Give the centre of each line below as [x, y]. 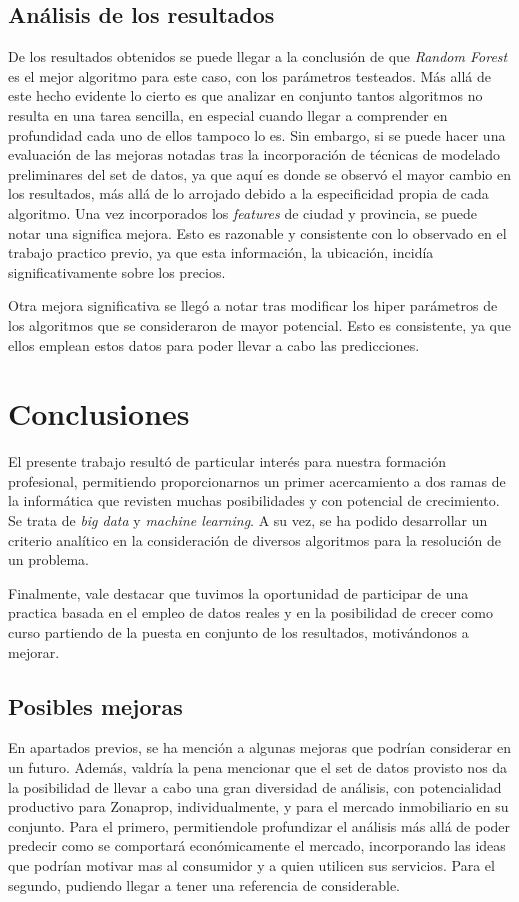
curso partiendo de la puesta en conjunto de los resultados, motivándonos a [238, 631]
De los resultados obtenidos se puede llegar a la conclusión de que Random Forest [258, 56]
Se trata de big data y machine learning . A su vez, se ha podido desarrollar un [248, 520]
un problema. [48, 559]
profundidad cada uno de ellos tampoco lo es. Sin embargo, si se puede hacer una [257, 134]
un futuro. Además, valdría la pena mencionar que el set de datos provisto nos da [258, 766]
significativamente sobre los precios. [117, 271]
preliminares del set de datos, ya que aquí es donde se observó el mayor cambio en [259, 173]
